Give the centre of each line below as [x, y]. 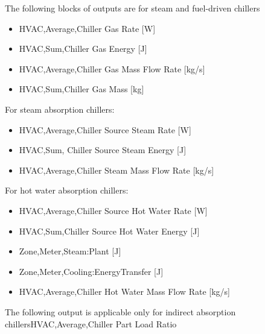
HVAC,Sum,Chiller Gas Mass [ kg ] [81, 89]
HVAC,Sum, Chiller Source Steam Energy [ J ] [103, 150]
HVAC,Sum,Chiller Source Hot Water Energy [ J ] [109, 231]
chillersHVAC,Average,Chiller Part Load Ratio [91, 323]
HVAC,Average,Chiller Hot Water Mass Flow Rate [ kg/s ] [124, 291]
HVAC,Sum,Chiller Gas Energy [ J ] [83, 49]
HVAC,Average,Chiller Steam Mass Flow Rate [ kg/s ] [117, 170]
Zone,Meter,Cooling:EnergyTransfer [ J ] [91, 271]
